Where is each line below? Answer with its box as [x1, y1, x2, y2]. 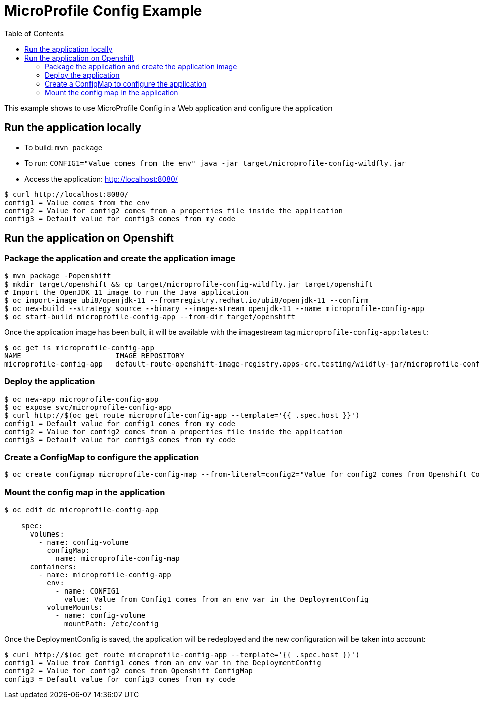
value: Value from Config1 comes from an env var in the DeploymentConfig [64, 595, 369, 604]
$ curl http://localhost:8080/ [4, 190, 129, 199]
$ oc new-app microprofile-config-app [4, 395, 159, 403]
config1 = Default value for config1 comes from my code [4, 419, 236, 428]
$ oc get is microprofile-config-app [4, 343, 155, 352]
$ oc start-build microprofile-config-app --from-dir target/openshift [4, 312, 296, 321]
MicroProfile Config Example [4, 2, 202, 19]
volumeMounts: [47, 603, 103, 612]
